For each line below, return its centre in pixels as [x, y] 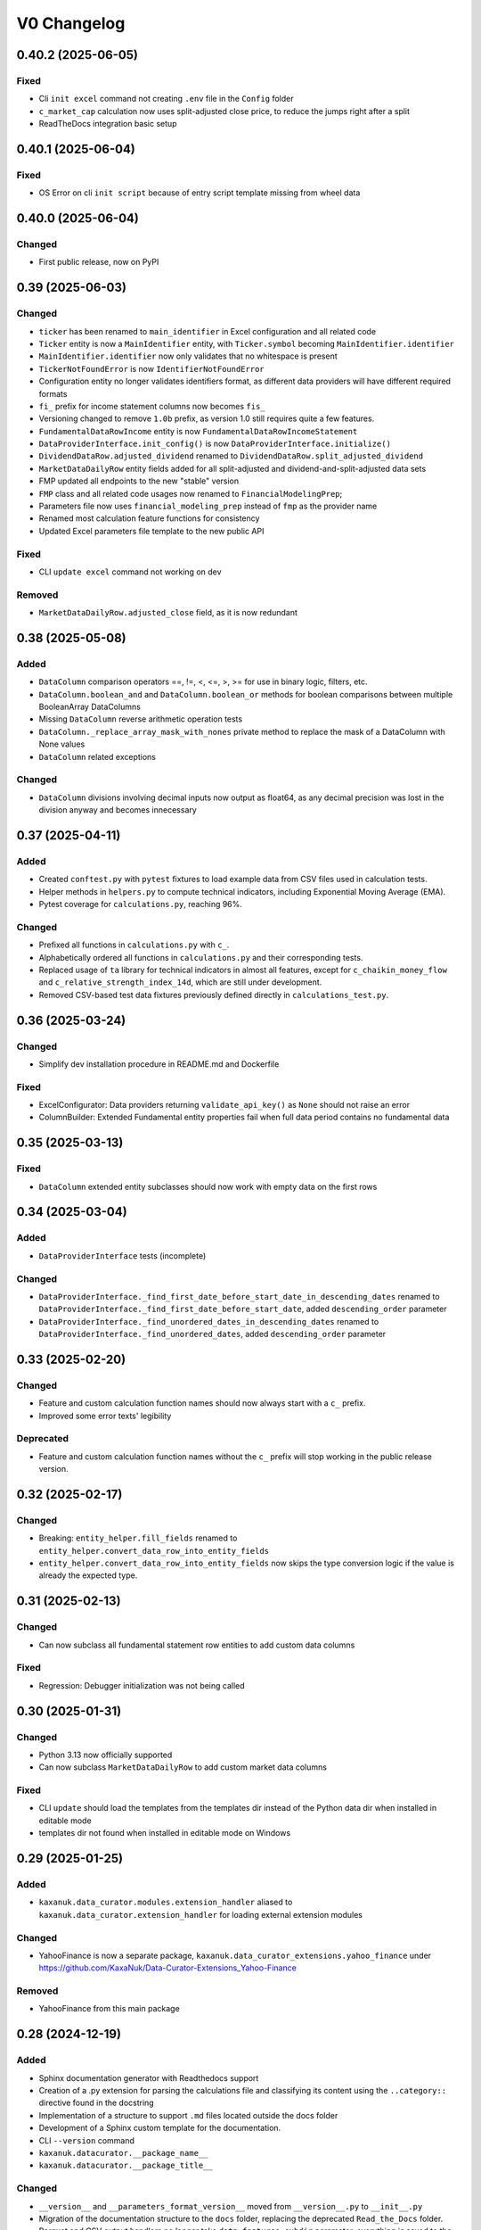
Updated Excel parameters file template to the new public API [151, 531]
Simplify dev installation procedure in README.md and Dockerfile [159, 1064]
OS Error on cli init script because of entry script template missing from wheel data [200, 193]
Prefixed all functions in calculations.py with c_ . [134, 945]
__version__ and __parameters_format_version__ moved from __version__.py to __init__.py [231, 2206]
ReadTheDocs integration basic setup [108, 124]
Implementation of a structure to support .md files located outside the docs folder [188, 2115]
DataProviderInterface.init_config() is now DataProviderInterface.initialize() [215, 444]
